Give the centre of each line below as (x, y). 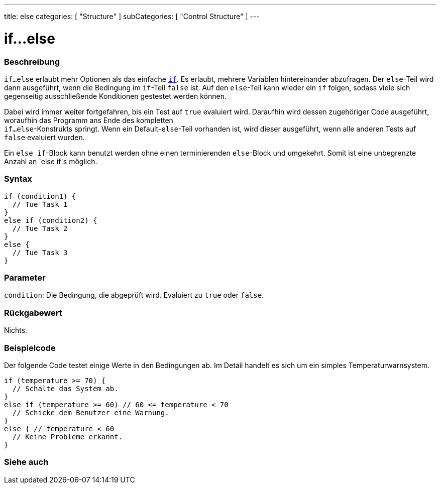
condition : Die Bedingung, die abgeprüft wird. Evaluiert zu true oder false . (134, 295)
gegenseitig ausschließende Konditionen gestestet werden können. (115, 96)
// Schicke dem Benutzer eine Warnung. (91, 412)
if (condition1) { (40, 196)
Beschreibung (32, 62)
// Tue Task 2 (40, 228)
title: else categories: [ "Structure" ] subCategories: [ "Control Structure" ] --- (132, 16)
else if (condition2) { (51, 220)
